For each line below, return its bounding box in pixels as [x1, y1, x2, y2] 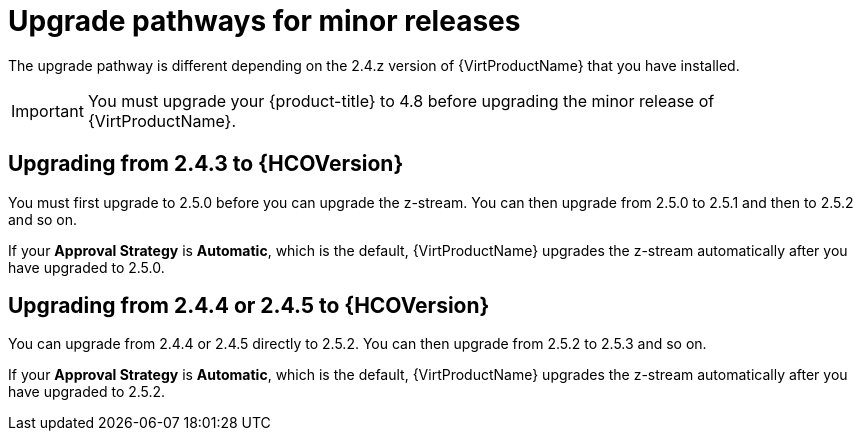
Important [11, 100, 84, 121]
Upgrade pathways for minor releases [8, 4, 521, 38]
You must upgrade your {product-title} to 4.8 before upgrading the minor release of [87, 90, 715, 111]
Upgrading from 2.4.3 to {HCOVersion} [8, 151, 404, 177]
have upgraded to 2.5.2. [8, 383, 166, 401]
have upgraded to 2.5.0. [8, 258, 165, 276]
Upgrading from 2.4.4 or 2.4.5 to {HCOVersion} [8, 293, 490, 319]
